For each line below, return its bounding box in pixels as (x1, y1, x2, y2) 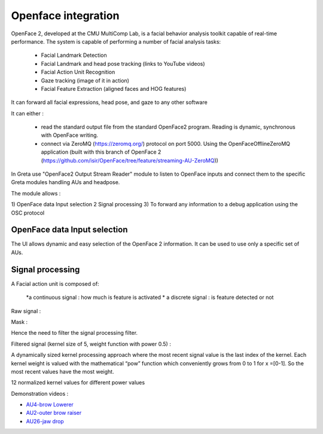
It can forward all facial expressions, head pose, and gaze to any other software (11, 99, 208, 106)
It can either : (11, 109, 44, 117)
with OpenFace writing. (41, 132, 99, 139)
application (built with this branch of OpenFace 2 (41, 148, 161, 155)
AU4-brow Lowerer (26, 401, 74, 408)
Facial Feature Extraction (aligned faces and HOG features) (41, 85, 187, 92)
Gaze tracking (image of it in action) (41, 77, 130, 84)
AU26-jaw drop (26, 417, 64, 424)
